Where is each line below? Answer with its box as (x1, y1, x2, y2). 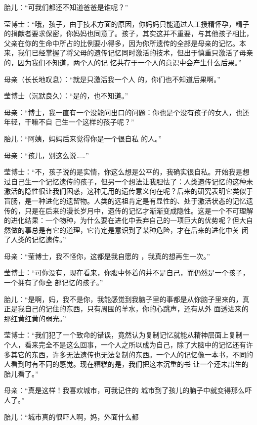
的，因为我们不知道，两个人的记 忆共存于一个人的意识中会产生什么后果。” (4, 57, 242, 67)
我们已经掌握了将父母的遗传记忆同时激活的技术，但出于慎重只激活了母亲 (17, 47, 253, 58)
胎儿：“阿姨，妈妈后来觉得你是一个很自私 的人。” (4, 133, 162, 143)
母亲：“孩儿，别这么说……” (4, 150, 89, 160)
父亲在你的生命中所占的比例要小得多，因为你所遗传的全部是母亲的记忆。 (4, 38, 239, 48)
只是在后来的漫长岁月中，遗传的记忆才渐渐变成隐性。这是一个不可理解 (24, 205, 253, 215)
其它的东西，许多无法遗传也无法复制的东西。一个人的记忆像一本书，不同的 (10, 349, 253, 359)
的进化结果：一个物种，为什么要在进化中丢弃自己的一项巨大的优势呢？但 (4, 215, 239, 225)
